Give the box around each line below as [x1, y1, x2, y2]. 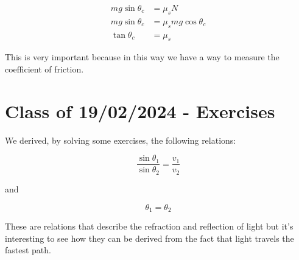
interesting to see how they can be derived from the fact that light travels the [5, 231, 294, 244]
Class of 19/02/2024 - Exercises [5, 98, 275, 123]
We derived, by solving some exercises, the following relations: [5, 133, 236, 146]
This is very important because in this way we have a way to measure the [5, 51, 280, 63]
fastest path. [5, 244, 51, 256]
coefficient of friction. [5, 63, 84, 76]
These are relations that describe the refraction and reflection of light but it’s [5, 219, 294, 232]
